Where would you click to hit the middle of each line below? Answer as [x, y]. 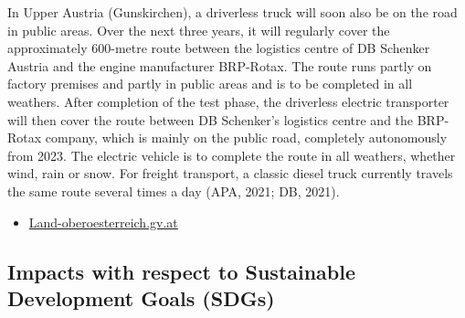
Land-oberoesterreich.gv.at [103, 222]
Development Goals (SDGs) [141, 297]
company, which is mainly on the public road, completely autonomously [246, 138]
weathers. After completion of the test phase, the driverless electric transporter [228, 101]
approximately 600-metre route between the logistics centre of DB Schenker [219, 48]
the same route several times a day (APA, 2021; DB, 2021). [174, 191]
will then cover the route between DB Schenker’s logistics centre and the [211, 119]
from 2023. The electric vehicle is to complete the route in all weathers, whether [232, 155]
